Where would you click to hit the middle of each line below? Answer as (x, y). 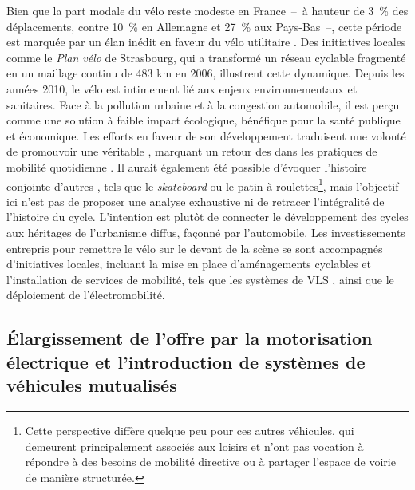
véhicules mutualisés (92, 385)
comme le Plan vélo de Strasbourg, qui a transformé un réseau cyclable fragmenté (206, 57)
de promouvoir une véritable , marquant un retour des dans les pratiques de (192, 151)
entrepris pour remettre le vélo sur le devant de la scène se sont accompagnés (195, 248)
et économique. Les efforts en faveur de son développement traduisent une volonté (206, 135)
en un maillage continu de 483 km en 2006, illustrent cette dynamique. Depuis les (206, 73)
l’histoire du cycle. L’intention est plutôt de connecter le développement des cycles (207, 217)
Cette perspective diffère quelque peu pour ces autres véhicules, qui (190, 430)
